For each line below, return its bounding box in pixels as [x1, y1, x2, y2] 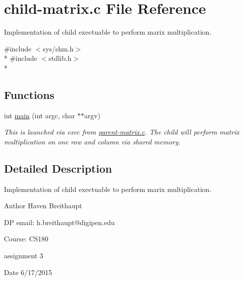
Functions [4, 87, 54, 102]
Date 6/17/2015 [4, 267, 52, 277]
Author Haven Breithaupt [4, 200, 82, 211]
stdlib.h [49, 53, 72, 63]
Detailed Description [4, 160, 112, 176]
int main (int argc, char [4, 110, 75, 120]
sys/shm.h [43, 43, 74, 53]
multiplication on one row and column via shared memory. [4, 136, 181, 146]
